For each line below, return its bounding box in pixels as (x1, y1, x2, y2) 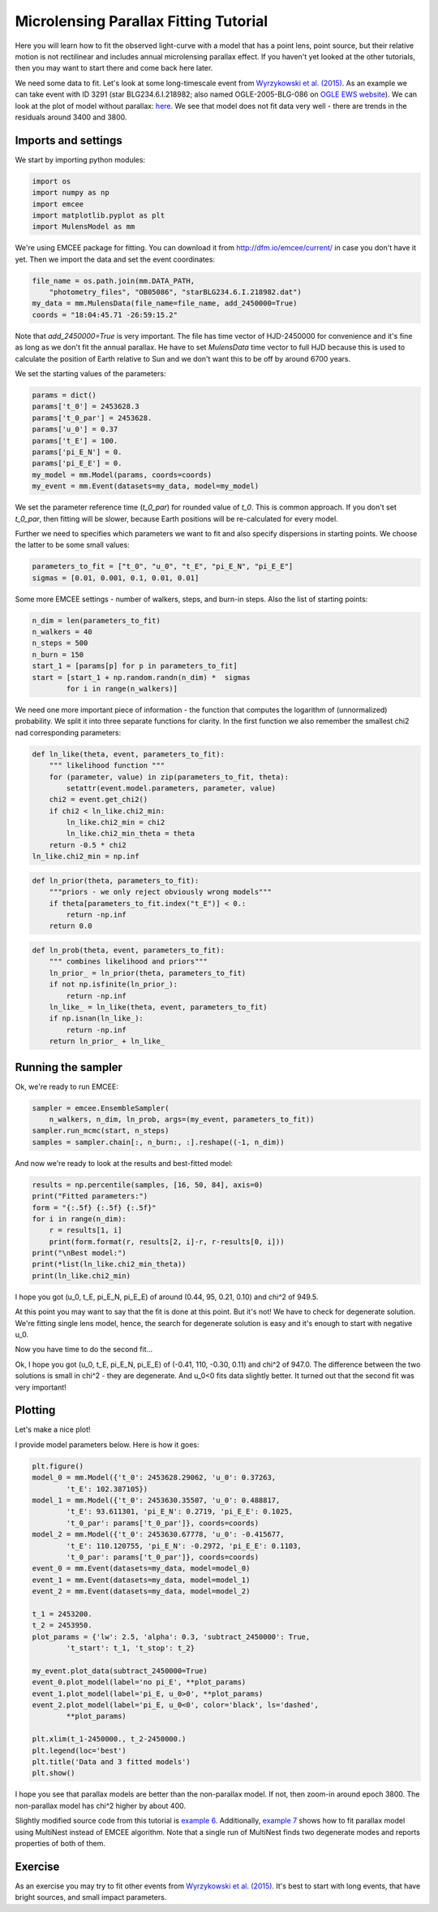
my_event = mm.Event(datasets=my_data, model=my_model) (32, 482, 260, 491)
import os (32, 176, 71, 186)
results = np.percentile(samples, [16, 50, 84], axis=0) (32, 1180, 264, 1190)
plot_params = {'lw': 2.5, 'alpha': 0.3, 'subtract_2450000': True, (32, 1632, 311, 1641)
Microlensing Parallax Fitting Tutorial (15, 12, 268, 30)
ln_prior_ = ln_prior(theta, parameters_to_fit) (49, 968, 247, 978)
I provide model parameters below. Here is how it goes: (15, 1439, 200, 1450)
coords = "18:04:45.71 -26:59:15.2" (32, 310, 178, 319)
